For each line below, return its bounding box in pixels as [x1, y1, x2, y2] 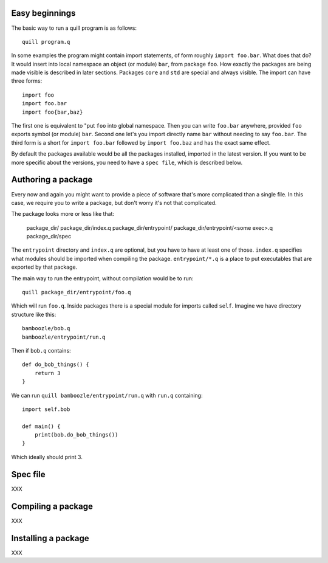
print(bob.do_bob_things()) [34, 432, 118, 438]
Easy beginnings [11, 8, 76, 18]
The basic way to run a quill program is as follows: [11, 24, 137, 32]
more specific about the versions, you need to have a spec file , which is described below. [11, 159, 243, 166]
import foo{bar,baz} [22, 108, 83, 116]
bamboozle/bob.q [22, 325, 70, 332]
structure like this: [11, 311, 56, 318]
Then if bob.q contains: [11, 347, 71, 354]
